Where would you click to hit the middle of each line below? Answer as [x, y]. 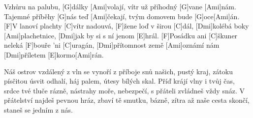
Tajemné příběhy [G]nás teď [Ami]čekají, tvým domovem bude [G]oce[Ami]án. [122, 16]
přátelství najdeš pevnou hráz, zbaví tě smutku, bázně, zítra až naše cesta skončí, [127, 100]
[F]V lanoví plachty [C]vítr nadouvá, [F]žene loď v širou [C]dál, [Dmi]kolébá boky [126, 26]
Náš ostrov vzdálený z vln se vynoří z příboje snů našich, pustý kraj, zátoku [118, 71]
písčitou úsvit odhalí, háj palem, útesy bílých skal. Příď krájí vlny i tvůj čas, [119, 81]
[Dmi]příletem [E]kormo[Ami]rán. [54, 54]
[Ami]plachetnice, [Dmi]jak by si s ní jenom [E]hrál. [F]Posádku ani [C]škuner [121, 35]
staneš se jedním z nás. [38, 109]
